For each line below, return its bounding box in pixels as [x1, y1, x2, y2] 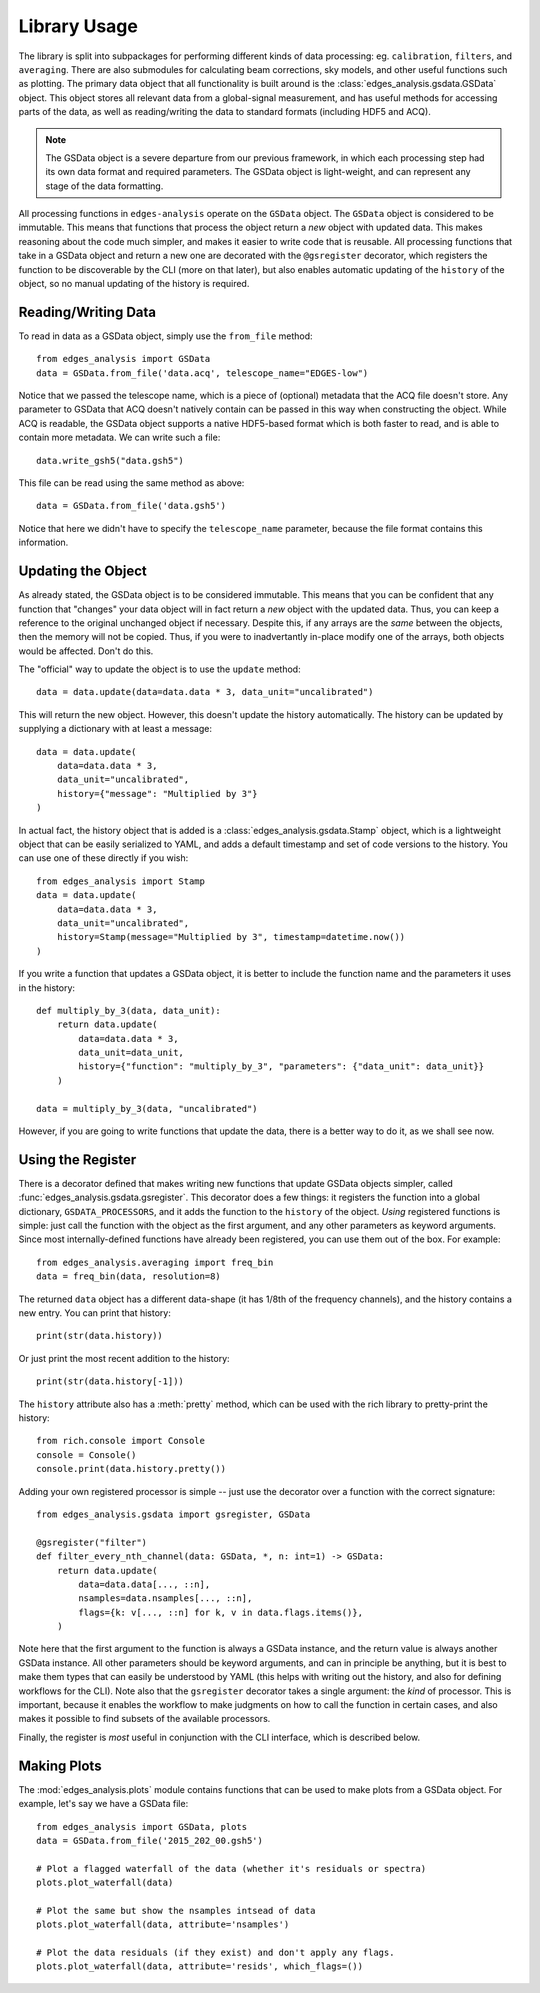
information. [18, 536, 69, 549]
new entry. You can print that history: [18, 1307, 172, 1319]
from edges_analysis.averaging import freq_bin [36, 1256, 274, 1268]
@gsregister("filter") [36, 1536, 148, 1548]
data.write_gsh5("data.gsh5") [36, 455, 185, 466]
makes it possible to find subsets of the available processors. [18, 1713, 271, 1725]
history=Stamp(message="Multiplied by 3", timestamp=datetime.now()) [56, 931, 406, 943]
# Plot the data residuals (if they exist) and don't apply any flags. [36, 1947, 395, 1959]
